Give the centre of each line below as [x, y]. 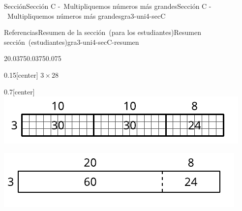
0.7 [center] [19, 91]
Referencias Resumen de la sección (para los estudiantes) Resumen [103, 32]
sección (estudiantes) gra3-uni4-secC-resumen [72, 42]
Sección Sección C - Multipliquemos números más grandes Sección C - [108, 6]
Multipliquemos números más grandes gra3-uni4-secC [86, 15]
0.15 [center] [21, 75]
